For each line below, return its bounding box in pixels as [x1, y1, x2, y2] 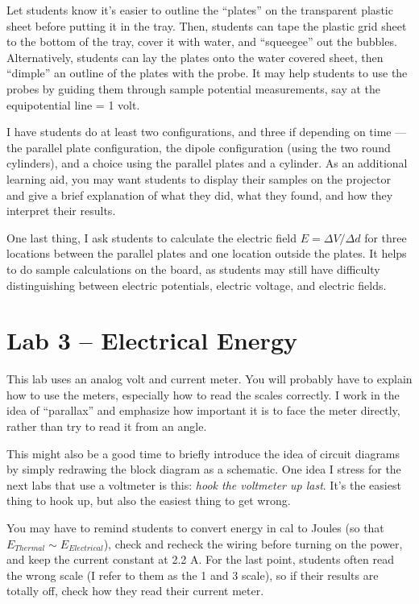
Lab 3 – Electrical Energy [6, 324, 297, 357]
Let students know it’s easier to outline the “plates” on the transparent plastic [6, 2, 393, 18]
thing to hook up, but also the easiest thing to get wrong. [6, 492, 291, 509]
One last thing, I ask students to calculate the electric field [6, 229, 297, 246]
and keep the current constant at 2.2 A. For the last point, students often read [6, 551, 394, 568]
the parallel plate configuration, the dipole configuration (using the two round [6, 139, 391, 155]
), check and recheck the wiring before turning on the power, [103, 535, 403, 552]
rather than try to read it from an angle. [6, 418, 207, 434]
